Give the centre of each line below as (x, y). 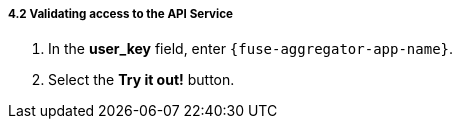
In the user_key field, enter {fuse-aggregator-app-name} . (251, 49)
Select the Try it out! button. (141, 80)
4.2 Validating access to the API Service (120, 14)
